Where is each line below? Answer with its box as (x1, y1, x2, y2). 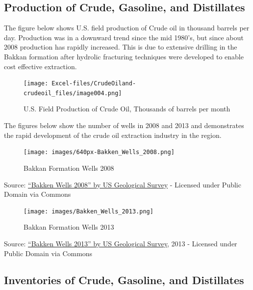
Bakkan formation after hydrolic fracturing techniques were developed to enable (4, 51, 244, 61)
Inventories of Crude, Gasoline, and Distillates (4, 272, 244, 287)
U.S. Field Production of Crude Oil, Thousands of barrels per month (24, 104, 230, 114)
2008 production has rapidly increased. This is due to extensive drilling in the (4, 42, 237, 52)
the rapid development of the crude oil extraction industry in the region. (4, 130, 222, 140)
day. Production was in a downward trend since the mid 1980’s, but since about (4, 32, 244, 42)
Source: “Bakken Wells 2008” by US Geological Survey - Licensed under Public (4, 179, 241, 189)
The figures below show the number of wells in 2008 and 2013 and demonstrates (4, 120, 244, 131)
